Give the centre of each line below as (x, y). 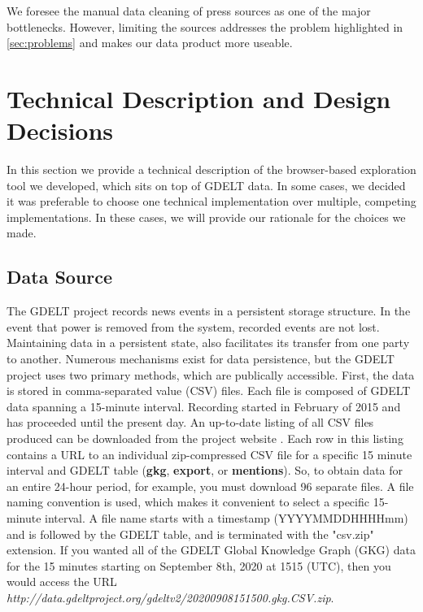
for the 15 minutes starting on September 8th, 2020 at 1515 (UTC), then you (199, 565)
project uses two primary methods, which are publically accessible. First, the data (211, 374)
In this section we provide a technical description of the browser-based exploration (211, 169)
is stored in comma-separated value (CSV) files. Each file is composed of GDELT (209, 391)
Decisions (60, 130)
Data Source (60, 277)
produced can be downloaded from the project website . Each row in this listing (205, 438)
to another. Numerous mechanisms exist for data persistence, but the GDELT (201, 359)
